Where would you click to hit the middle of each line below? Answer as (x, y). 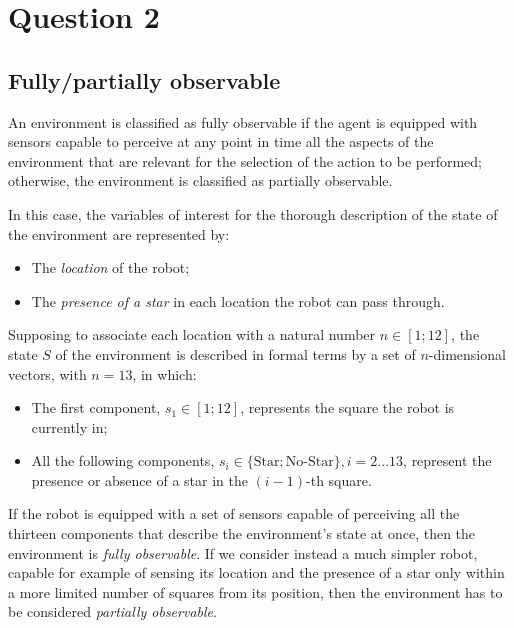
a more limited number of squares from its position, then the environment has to (255, 591)
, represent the (447, 460)
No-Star (309, 462)
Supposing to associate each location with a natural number (192, 334)
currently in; (69, 426)
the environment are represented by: (119, 233)
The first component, (96, 407)
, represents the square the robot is (347, 407)
